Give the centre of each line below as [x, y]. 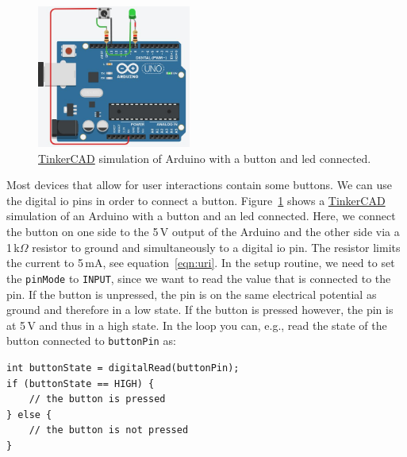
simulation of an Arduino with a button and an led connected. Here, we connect [201, 216]
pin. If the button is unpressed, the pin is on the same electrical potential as [192, 294]
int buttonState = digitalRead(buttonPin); [123, 368]
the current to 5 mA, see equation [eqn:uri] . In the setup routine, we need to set [201, 263]
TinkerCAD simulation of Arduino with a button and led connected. [205, 158]
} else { [29, 414]
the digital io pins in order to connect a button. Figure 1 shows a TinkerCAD [196, 200]
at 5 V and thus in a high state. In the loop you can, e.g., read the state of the [197, 325]
